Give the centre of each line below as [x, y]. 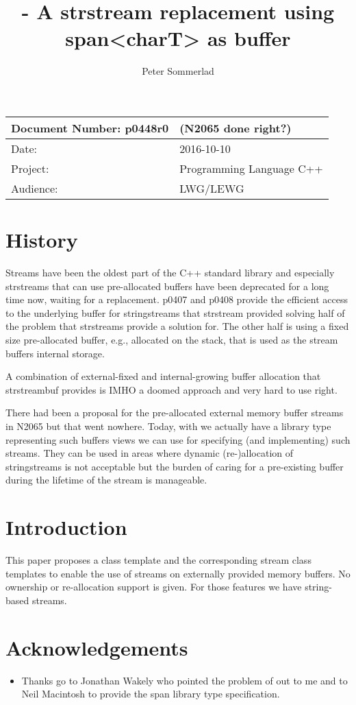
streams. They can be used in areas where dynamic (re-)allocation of [150, 453]
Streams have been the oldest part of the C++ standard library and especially [170, 273]
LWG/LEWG [212, 188]
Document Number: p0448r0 [90, 128]
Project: [30, 168]
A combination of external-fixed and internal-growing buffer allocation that [163, 376]
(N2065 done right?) [236, 128]
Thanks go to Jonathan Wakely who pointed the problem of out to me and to [185, 680]
